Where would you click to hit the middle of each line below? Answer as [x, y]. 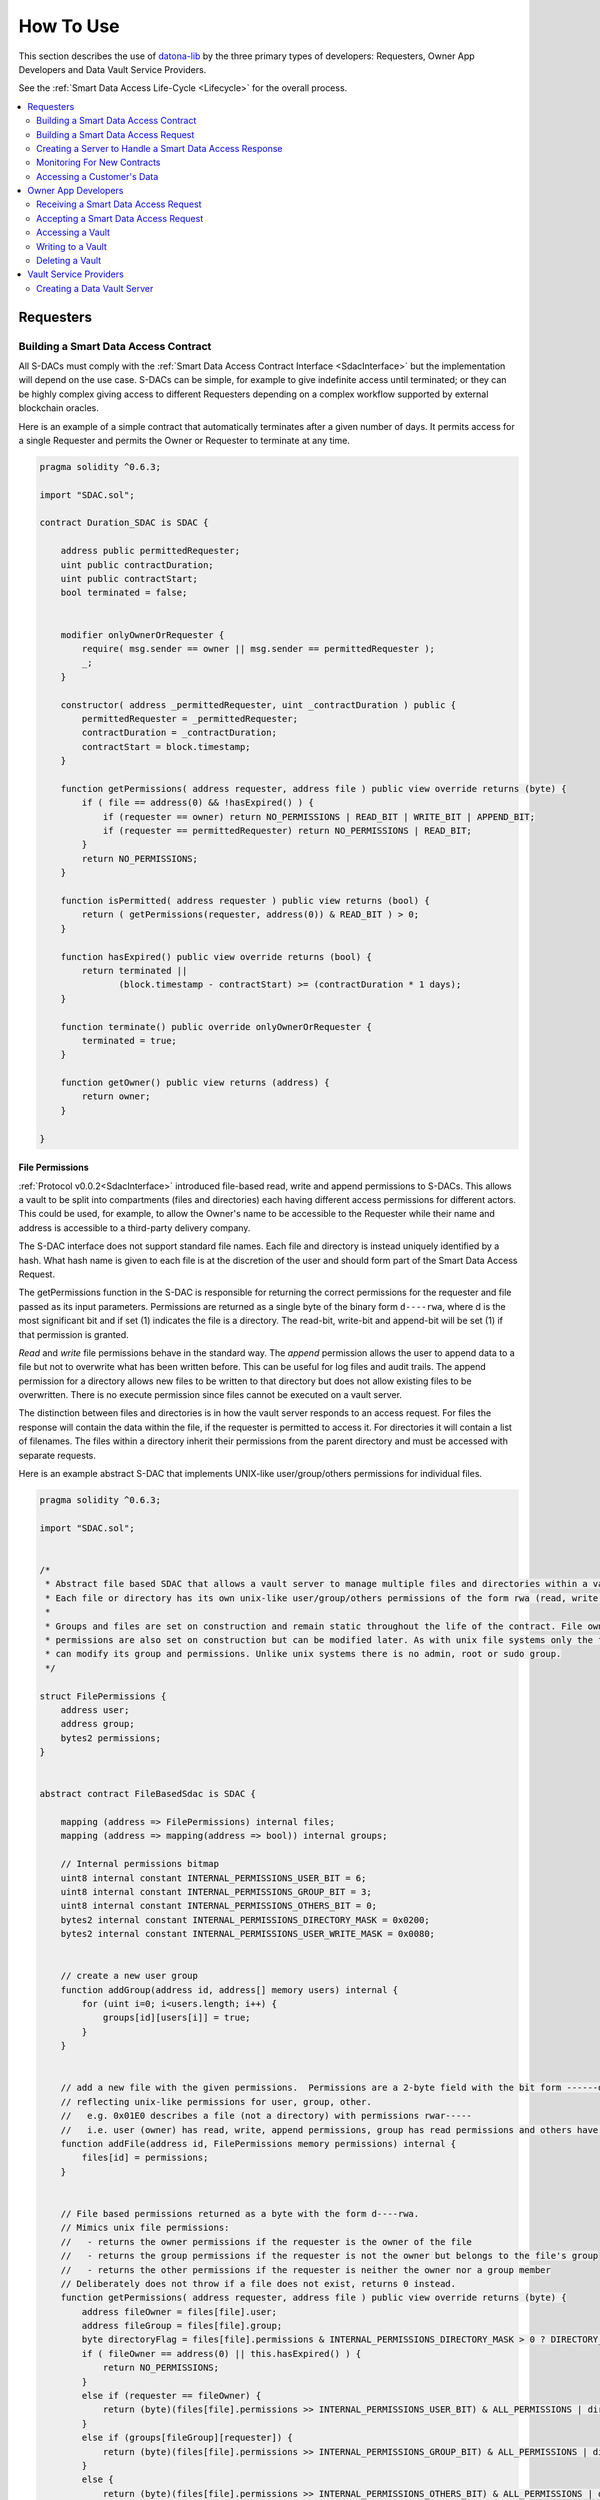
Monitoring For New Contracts [98, 162]
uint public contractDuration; [137, 564]
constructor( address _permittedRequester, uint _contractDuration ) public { [258, 704]
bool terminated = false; [124, 593]
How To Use [69, 26]
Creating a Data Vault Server [95, 288]
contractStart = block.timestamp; [166, 746]
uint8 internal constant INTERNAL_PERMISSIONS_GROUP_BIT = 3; [216, 1891]
